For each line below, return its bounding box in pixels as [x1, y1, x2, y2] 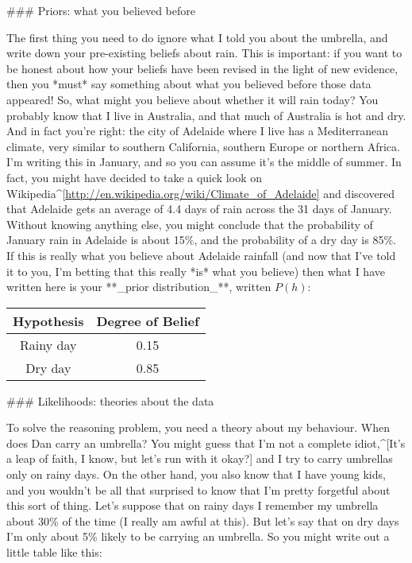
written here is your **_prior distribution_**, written [6, 278, 271, 295]
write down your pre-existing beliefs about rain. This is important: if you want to [6, 45, 402, 61]
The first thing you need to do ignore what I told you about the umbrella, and [6, 29, 388, 45]
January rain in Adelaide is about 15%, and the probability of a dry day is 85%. [6, 231, 396, 248]
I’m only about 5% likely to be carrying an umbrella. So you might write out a [6, 528, 390, 545]
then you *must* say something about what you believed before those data [6, 76, 372, 92]
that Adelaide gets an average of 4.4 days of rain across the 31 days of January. [6, 200, 392, 217]
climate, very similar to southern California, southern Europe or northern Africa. [6, 138, 400, 154]
